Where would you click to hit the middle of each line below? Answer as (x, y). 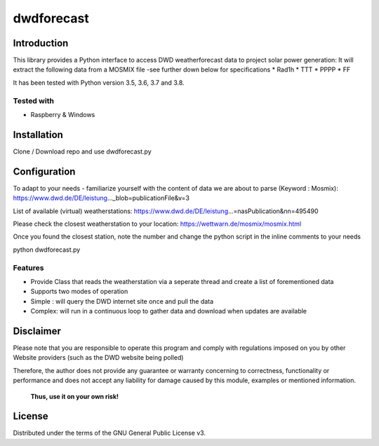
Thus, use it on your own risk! (75, 396)
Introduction (41, 43)
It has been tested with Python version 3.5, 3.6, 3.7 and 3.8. (99, 82)
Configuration (44, 171)
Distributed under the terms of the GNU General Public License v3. (109, 433)
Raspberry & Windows (63, 114)
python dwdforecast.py (47, 250)
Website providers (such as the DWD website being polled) (98, 358)
